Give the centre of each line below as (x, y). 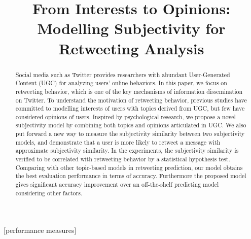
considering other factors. (49, 193)
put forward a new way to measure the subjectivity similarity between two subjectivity (130, 134)
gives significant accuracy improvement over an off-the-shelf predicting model (117, 184)
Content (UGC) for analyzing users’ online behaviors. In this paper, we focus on (121, 83)
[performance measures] (40, 230)
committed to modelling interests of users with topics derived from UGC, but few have (130, 108)
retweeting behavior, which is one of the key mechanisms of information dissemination (129, 91)
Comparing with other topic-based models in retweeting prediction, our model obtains (129, 167)
